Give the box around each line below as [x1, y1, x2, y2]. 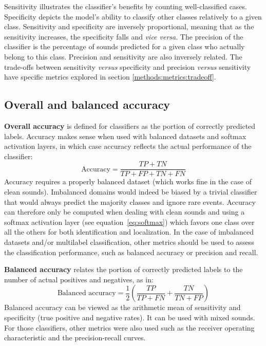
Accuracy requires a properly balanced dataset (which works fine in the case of [4, 176, 252, 187]
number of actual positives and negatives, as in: [4, 274, 154, 284]
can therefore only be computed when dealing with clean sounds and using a [4, 206, 245, 217]
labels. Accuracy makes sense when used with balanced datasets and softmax [4, 130, 246, 141]
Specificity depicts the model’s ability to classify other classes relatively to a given [4, 11, 262, 22]
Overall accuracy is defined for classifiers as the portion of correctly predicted [4, 120, 256, 131]
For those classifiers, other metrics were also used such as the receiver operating [4, 322, 255, 333]
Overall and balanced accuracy [4, 97, 170, 112]
